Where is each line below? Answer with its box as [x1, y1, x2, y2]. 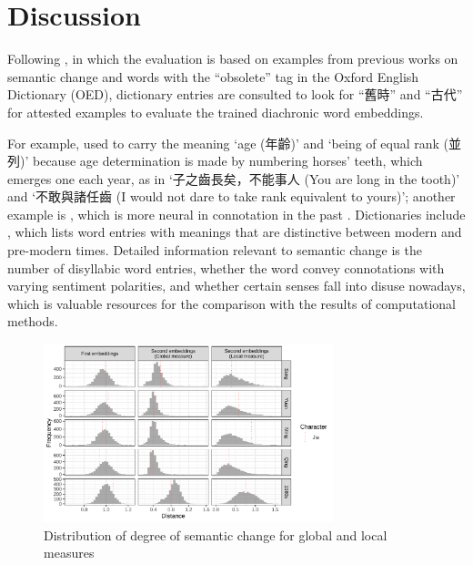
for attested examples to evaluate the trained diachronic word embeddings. [7, 102, 424, 121]
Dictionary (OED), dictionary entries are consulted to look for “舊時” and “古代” [7, 85, 463, 104]
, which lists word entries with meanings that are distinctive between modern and [7, 222, 462, 241]
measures [44, 543, 95, 562]
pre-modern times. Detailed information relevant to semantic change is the [7, 241, 422, 260]
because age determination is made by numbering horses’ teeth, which [32, 151, 423, 170]
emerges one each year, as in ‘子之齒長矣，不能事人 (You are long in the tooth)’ [7, 169, 460, 188]
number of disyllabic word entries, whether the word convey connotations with [7, 258, 445, 277]
